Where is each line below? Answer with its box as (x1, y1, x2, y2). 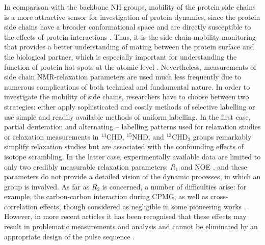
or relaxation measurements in (4, 131, 99, 142)
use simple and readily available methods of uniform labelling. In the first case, (4, 111, 251, 122)
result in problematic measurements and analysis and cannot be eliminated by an (4, 221, 258, 232)
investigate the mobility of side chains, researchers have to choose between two (4, 91, 249, 102)
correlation (4, 201, 38, 211)
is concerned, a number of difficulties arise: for (102, 181, 247, 192)
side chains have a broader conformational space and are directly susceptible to (4, 21, 251, 32)
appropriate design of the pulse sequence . (4, 231, 135, 241)
